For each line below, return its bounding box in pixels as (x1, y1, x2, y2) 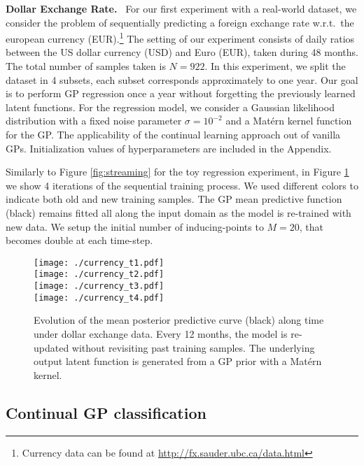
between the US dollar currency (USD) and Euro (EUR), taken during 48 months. (6, 45, 358, 59)
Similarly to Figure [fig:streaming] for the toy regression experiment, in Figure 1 (6, 164, 349, 179)
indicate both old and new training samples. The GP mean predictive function (6, 192, 342, 206)
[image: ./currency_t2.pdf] (34, 269, 164, 280)
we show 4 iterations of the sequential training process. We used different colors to (6, 178, 358, 192)
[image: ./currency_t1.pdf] (34, 257, 164, 268)
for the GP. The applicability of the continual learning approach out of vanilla (6, 127, 341, 141)
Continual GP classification (6, 401, 206, 423)
